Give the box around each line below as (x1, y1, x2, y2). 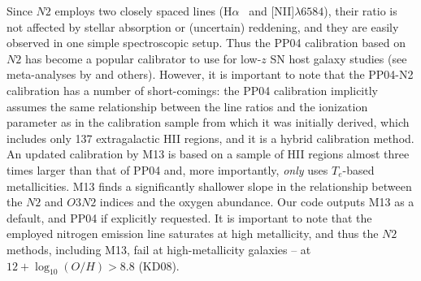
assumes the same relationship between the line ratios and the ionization (7, 97, 368, 115)
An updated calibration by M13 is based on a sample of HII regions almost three (7, 145, 410, 162)
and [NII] (249, 2, 295, 19)
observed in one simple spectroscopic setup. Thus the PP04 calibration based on (7, 34, 406, 51)
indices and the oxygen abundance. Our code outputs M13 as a (99, 193, 414, 210)
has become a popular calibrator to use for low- (24, 50, 262, 67)
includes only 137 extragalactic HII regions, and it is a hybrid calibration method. (7, 129, 414, 146)
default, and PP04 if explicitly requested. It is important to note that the (7, 209, 372, 226)
